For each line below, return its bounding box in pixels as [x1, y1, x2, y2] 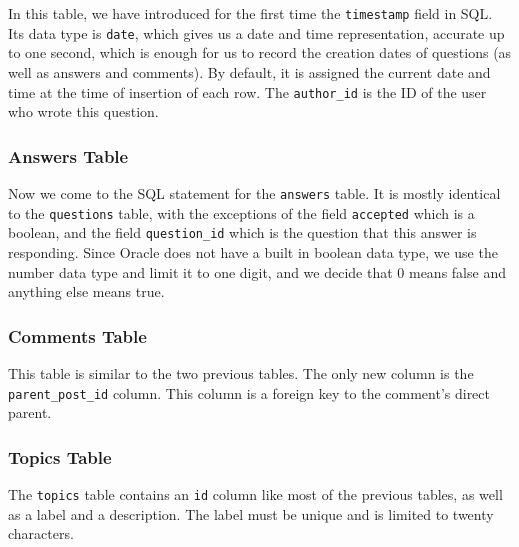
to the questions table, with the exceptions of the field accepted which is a [8, 202, 475, 223]
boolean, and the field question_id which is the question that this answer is [8, 222, 477, 243]
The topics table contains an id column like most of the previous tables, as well [8, 484, 503, 504]
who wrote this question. [8, 101, 159, 122]
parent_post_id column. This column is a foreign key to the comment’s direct [8, 382, 490, 403]
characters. [8, 523, 74, 544]
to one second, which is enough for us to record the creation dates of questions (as [8, 42, 512, 63]
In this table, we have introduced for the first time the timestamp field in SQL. [8, 3, 493, 23]
